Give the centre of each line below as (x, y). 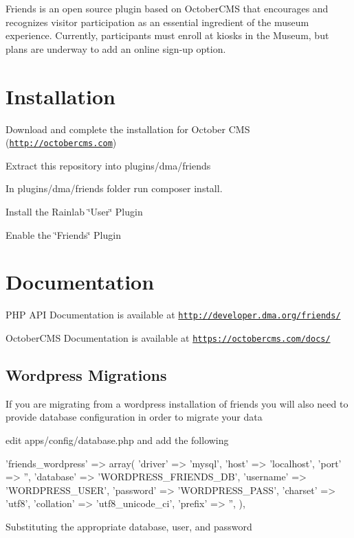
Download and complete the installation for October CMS (128, 129)
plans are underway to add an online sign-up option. (116, 48)
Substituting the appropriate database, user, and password (129, 526)
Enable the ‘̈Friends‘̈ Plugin (63, 234)
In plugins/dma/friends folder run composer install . (114, 188)
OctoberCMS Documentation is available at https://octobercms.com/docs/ (168, 337)
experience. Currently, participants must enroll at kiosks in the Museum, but (167, 35)
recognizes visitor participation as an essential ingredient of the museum (157, 22)
